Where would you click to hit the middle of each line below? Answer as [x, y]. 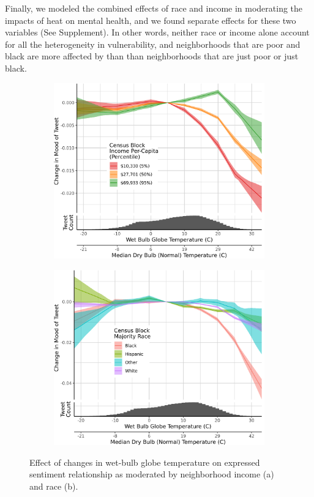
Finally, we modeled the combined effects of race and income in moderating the [154, 8]
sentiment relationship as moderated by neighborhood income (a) [152, 474]
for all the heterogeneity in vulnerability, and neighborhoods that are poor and [153, 44]
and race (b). [54, 486]
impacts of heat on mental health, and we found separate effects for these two [151, 20]
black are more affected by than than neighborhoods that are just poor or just [152, 56]
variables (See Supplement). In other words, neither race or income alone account [157, 32]
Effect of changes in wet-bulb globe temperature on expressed [145, 462]
